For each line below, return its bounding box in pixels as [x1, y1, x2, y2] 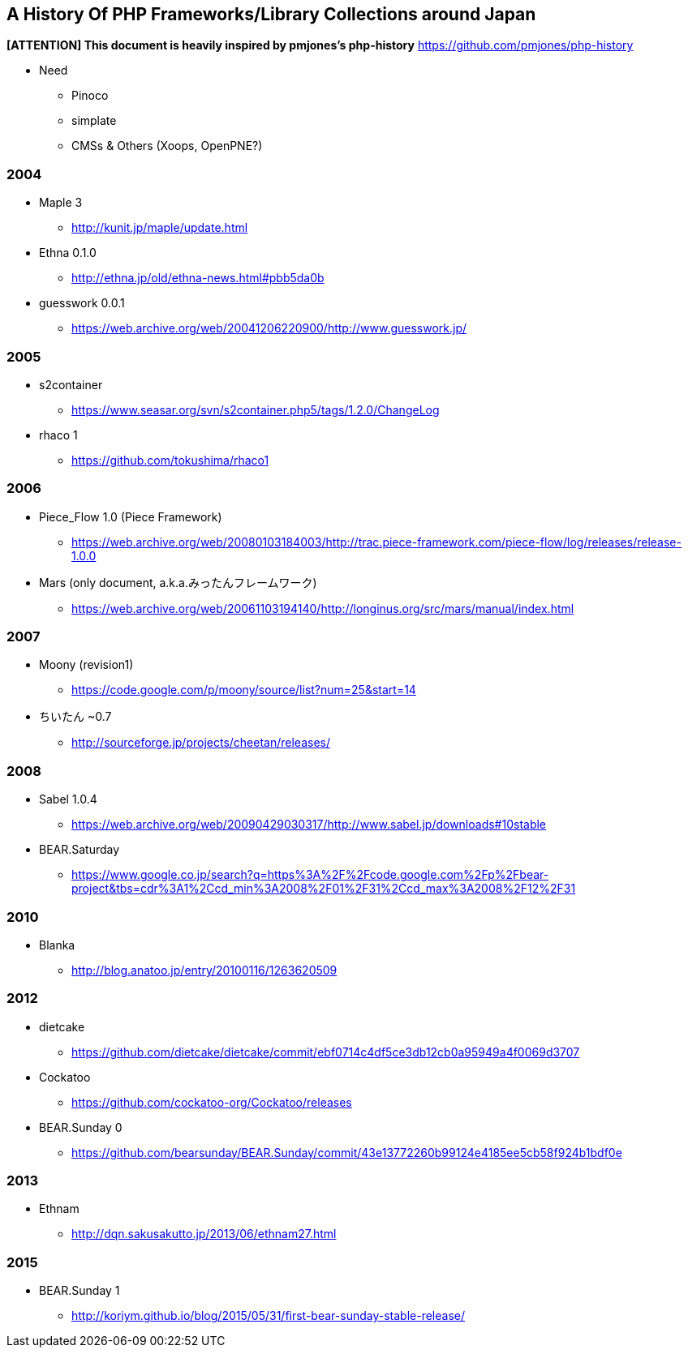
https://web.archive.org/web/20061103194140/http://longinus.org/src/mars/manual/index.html [71, 601, 574, 615]
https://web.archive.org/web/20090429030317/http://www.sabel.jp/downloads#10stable [71, 817, 547, 832]
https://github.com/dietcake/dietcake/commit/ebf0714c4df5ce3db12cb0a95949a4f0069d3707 [71, 1044, 580, 1059]
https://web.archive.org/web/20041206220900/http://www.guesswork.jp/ [71, 321, 467, 336]
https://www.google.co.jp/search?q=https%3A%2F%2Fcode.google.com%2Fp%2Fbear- [71, 868, 549, 882]
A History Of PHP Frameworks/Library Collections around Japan [6, 4, 536, 24]
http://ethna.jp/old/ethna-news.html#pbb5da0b [71, 271, 325, 285]
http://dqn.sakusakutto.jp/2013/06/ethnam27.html [71, 1227, 337, 1241]
